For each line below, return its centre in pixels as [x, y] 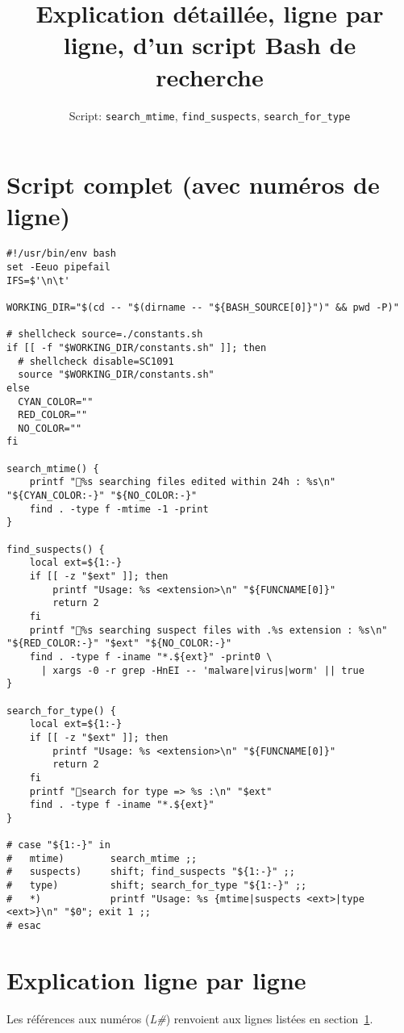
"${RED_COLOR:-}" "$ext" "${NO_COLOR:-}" [119, 644]
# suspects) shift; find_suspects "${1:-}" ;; [151, 872]
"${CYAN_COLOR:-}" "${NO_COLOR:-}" [102, 496]
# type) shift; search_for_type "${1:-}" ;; [157, 886]
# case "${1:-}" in [58, 845]
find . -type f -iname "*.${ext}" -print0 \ [151, 657]
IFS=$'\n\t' [38, 280]
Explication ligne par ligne [156, 979]
